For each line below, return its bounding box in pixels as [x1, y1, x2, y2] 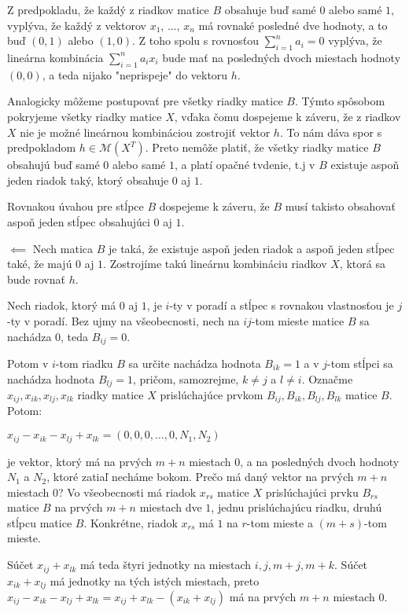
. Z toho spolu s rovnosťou [132, 32, 259, 49]
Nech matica [32, 240, 94, 256]
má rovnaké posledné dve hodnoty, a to [198, 17, 388, 33]
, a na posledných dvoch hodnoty [240, 453, 400, 469]
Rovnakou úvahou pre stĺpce [7, 198, 144, 215]
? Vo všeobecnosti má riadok [58, 483, 197, 500]
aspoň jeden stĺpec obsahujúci [7, 213, 150, 229]
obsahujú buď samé [7, 156, 100, 173]
